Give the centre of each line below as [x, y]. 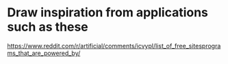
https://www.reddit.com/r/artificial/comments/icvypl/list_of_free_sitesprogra [114, 46]
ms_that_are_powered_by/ [44, 53]
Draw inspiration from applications [108, 13]
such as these [48, 27]
